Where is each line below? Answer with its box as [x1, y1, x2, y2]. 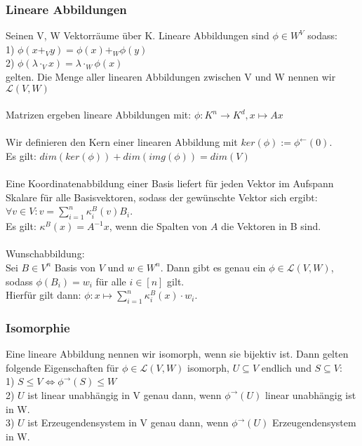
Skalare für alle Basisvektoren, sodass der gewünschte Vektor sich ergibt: [6, 189, 318, 204]
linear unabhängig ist [264, 387, 356, 402]
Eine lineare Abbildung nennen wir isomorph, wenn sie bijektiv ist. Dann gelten [6, 346, 349, 361]
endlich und [261, 360, 311, 374]
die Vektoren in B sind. [221, 219, 321, 234]
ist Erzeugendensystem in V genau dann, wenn [27, 415, 229, 430]
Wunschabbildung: [6, 246, 85, 261]
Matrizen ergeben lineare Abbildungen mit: [6, 107, 192, 122]
